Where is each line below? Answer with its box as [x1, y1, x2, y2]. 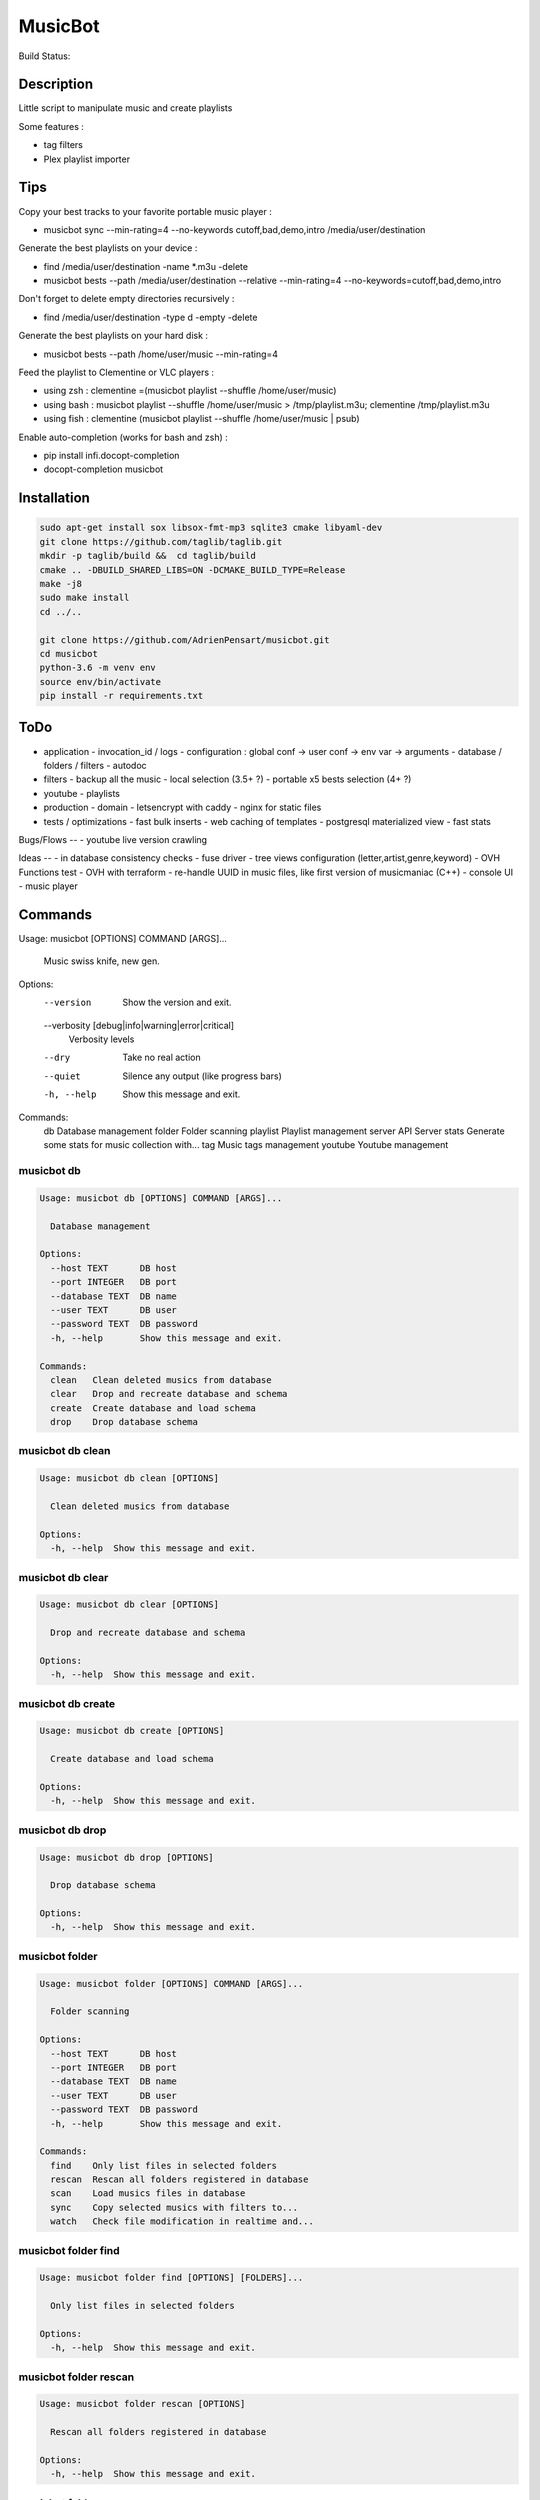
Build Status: [18, 50, 71, 62]
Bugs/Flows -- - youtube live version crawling [18, 833, 208, 845]
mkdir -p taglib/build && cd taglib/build [39, 550, 257, 562]
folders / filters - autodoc [43, 759, 147, 771]
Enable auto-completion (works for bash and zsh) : [18, 431, 229, 443]
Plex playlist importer [43, 153, 130, 165]
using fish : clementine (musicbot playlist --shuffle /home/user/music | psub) [43, 413, 360, 425]
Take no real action [122, 1051, 201, 1064]
